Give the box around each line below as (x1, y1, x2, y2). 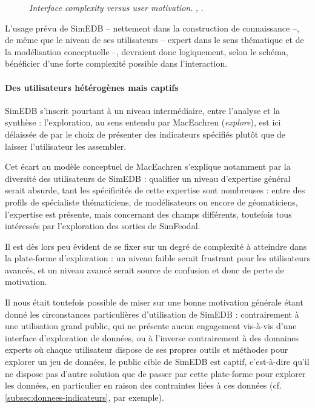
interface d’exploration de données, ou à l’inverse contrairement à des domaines (5, 331, 299, 344)
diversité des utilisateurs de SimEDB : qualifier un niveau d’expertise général (5, 172, 291, 184)
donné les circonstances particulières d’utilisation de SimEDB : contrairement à (5, 307, 299, 320)
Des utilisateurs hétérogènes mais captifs (5, 81, 179, 93)
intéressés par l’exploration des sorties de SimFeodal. (5, 219, 201, 232)
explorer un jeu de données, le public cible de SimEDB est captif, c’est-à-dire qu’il (5, 355, 310, 368)
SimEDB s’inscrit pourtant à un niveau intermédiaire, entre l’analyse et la (5, 104, 280, 116)
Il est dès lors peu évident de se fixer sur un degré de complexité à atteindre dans (5, 239, 307, 252)
